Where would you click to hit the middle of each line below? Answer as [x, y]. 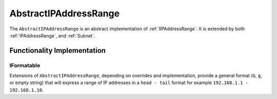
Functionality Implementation [58, 51]
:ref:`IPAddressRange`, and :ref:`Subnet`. [52, 35]
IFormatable [25, 65]
